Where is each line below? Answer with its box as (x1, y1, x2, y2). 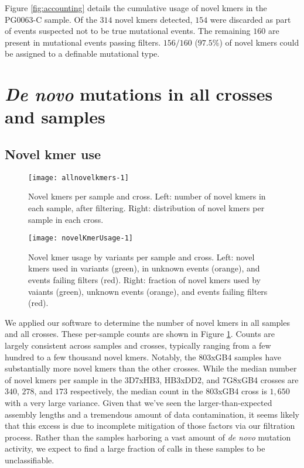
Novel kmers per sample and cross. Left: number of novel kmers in (28, 190, 266, 202)
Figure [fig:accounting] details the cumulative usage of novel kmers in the (5, 2, 267, 13)
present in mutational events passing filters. (5, 36, 161, 48)
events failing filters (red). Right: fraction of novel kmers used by (28, 274, 261, 286)
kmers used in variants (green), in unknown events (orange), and (28, 262, 260, 274)
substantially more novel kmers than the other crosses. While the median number (5, 362, 297, 374)
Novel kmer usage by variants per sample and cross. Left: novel (28, 250, 255, 263)
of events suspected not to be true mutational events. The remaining (5, 25, 251, 37)
